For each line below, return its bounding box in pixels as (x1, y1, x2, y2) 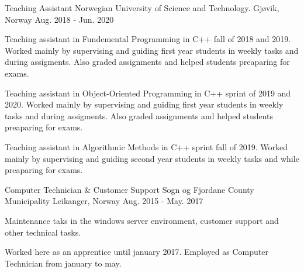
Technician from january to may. (5, 257, 122, 269)
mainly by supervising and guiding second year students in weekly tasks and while (5, 152, 299, 164)
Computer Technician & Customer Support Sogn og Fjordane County (5, 183, 254, 195)
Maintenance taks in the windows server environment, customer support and (5, 214, 279, 226)
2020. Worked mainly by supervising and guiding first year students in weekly (5, 98, 284, 110)
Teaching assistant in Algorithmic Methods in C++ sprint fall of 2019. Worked (5, 140, 288, 153)
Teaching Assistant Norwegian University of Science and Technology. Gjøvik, (5, 2, 279, 13)
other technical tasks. (5, 226, 81, 238)
